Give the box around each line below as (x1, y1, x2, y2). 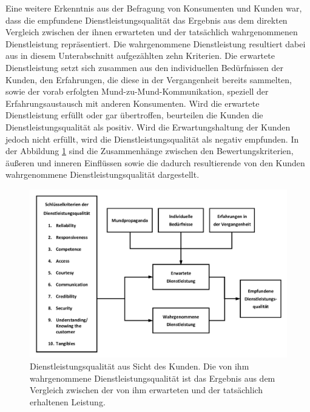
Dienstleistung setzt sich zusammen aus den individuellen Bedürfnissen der (5, 61, 284, 73)
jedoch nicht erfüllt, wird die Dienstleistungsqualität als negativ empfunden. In (5, 132, 299, 145)
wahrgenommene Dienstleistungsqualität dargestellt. (5, 168, 200, 181)
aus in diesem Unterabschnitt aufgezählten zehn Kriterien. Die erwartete (5, 49, 275, 62)
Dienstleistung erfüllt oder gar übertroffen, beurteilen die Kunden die (5, 109, 263, 121)
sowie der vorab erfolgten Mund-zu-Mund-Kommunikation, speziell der (5, 85, 269, 98)
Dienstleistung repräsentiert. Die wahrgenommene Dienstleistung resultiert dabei (5, 37, 306, 50)
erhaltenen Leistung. (30, 395, 106, 408)
